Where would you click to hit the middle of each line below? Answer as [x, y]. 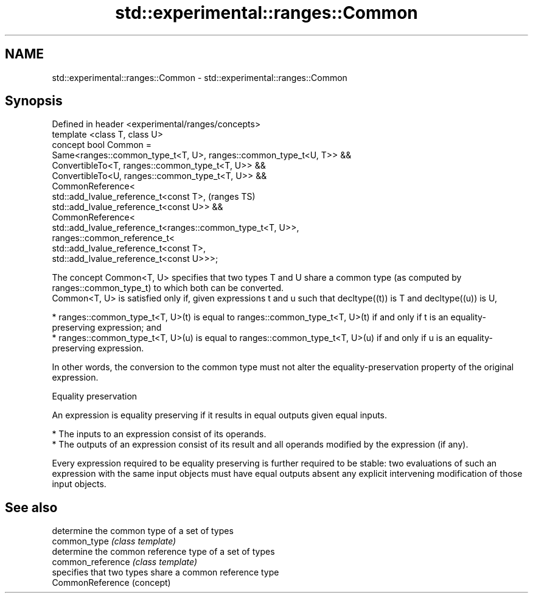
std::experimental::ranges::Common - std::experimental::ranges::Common [200, 77]
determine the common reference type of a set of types [163, 552]
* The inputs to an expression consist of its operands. [159, 434]
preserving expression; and [107, 328]
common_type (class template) [114, 541]
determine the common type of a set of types [143, 531]
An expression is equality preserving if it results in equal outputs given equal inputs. [220, 415]
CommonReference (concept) [111, 583]
